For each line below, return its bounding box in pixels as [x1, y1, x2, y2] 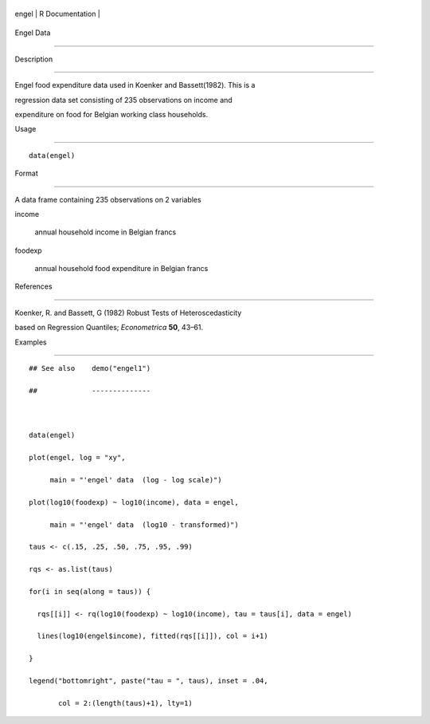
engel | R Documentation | [14, 9, 101, 18]
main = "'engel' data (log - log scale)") [49, 475, 222, 484]
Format [14, 168, 39, 179]
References [14, 281, 53, 291]
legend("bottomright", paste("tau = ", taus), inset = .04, [29, 676, 268, 685]
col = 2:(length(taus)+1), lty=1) [58, 698, 193, 707]
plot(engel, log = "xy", [29, 453, 126, 462]
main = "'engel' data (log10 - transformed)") [49, 520, 239, 529]
